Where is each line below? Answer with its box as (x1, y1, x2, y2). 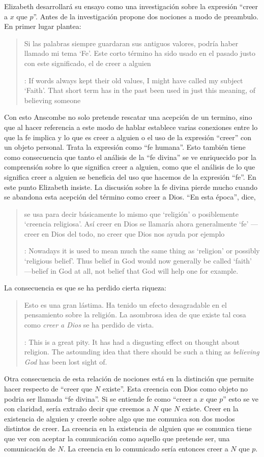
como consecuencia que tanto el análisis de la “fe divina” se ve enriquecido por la (4, 151, 256, 162)
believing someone (24, 94, 81, 105)
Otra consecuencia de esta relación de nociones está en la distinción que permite (4, 373, 254, 384)
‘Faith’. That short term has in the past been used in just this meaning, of (24, 85, 255, 95)
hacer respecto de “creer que (4, 383, 93, 394)
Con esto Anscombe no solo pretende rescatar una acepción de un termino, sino (4, 112, 252, 122)
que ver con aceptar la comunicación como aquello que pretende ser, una (4, 433, 230, 443)
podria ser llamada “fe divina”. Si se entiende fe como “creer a (4, 393, 197, 404)
